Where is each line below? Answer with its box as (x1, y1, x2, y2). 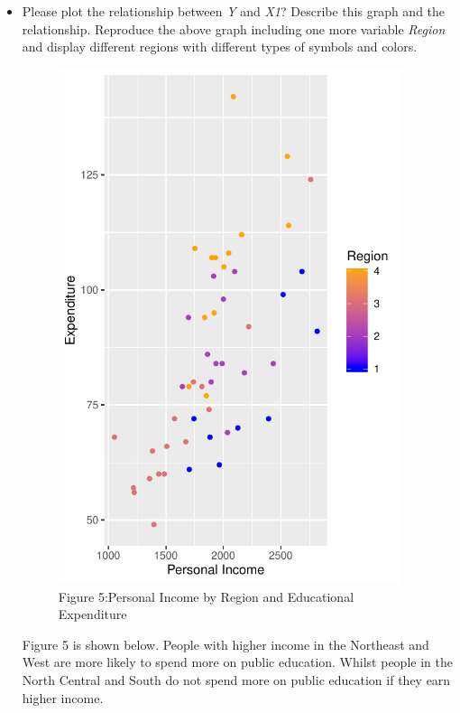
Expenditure (58, 605, 127, 624)
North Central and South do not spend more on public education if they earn (22, 671, 451, 690)
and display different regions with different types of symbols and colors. (22, 37, 418, 56)
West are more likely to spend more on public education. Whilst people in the (22, 652, 453, 671)
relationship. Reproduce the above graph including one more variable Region (22, 19, 446, 38)
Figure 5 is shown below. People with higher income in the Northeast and (22, 634, 429, 653)
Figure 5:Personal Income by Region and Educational (58, 586, 354, 605)
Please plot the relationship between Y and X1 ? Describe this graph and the (22, 2, 446, 20)
